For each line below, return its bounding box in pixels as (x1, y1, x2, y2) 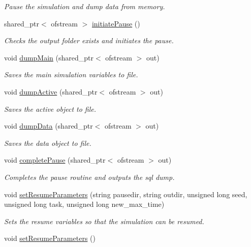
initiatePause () (91, 18, 140, 28)
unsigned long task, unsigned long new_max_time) (4, 199, 165, 209)
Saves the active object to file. (4, 103, 97, 114)
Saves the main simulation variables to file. (4, 69, 138, 80)
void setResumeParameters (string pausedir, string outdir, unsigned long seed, (4, 189, 247, 199)
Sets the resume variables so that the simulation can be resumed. (4, 215, 204, 226)
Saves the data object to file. (4, 137, 91, 148)
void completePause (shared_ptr (4, 155, 106, 165)
